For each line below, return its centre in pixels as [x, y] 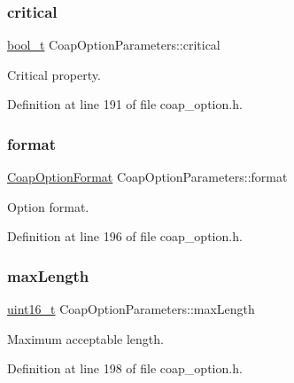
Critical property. [54, 74]
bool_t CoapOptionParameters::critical [114, 45]
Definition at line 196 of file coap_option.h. [125, 236]
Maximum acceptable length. [85, 338]
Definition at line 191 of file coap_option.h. [125, 104]
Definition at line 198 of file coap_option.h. [125, 368]
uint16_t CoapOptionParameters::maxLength [131, 309]
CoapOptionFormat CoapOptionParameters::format [147, 177]
